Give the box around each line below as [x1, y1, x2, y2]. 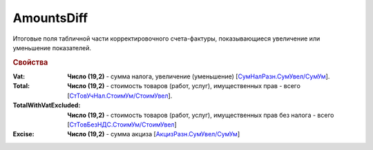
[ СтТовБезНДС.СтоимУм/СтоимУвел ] [67, 120, 178, 129]
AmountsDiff [12, 10, 88, 25]
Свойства [12, 57, 48, 67]
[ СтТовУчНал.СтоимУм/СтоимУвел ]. [67, 92, 173, 100]
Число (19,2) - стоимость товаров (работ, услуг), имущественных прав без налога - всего [67, 111, 334, 119]
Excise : [12, 130, 35, 138]
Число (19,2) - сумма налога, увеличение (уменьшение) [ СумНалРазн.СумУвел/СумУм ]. [67, 72, 330, 81]
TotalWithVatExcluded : [12, 101, 81, 109]
